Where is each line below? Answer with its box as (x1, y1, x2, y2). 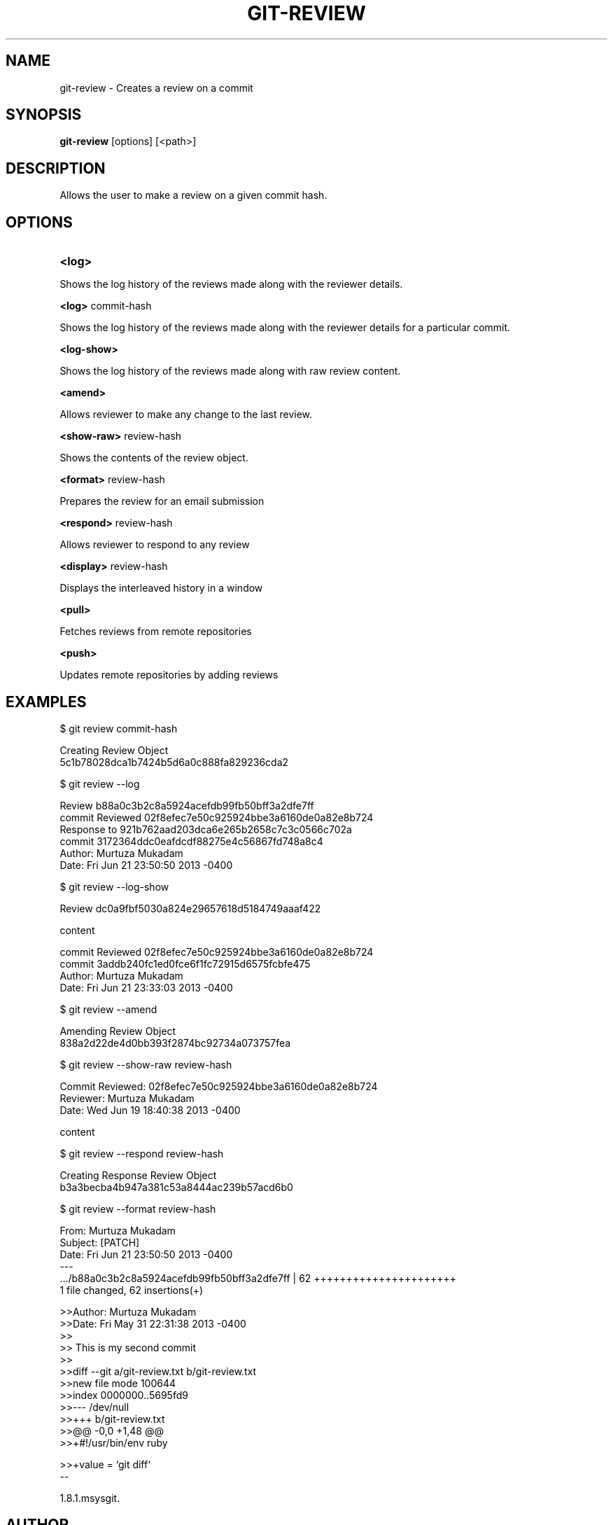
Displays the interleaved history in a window (59, 582, 263, 594)
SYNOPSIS (6, 106, 82, 124)
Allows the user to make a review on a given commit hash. (59, 189, 327, 202)
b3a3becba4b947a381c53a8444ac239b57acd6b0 (59, 1181, 293, 1193)
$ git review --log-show (59, 880, 169, 893)
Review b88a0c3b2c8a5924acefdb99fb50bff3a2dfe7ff (59, 799, 314, 812)
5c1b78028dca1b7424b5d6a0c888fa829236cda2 (59, 755, 289, 768)
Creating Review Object (59, 744, 169, 756)
